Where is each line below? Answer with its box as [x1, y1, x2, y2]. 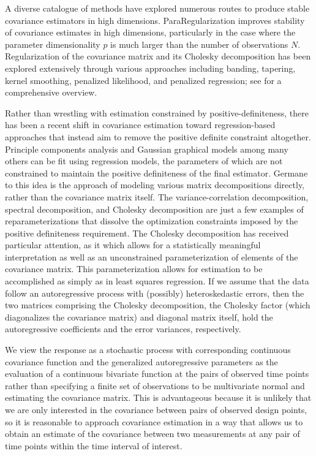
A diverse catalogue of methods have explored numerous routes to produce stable [5, 2, 310, 14]
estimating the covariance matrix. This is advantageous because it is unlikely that [5, 391, 312, 404]
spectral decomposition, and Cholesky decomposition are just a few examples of [5, 202, 304, 215]
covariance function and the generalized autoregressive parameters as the [5, 355, 278, 368]
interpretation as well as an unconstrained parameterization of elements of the [5, 250, 298, 263]
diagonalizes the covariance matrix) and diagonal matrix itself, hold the [5, 310, 273, 323]
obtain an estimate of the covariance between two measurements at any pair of [5, 427, 300, 440]
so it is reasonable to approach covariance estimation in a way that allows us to [5, 415, 303, 428]
